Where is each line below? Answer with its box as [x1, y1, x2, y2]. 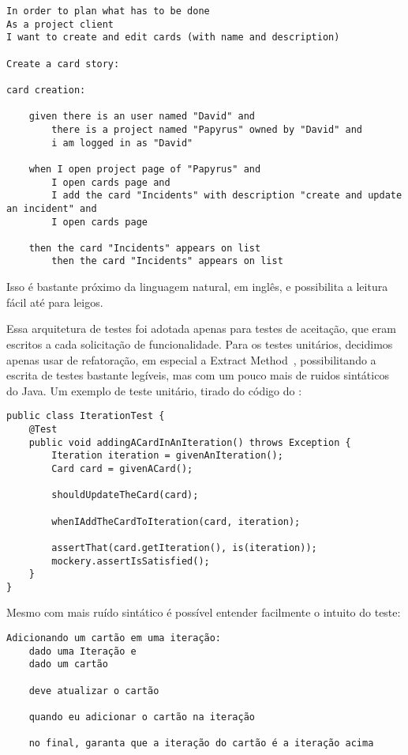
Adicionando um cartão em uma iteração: [6, 632, 222, 644]
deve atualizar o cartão [28, 685, 159, 696]
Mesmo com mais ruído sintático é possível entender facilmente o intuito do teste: [6, 604, 401, 621]
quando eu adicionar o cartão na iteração [28, 712, 255, 723]
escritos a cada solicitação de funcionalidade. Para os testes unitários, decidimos [6, 335, 393, 352]
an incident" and [6, 202, 97, 214]
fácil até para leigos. [6, 293, 103, 310]
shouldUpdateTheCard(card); [51, 489, 199, 501]
